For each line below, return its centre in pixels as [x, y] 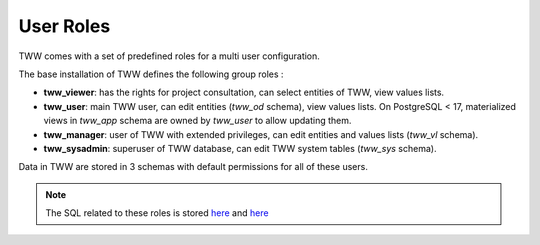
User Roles [64, 26]
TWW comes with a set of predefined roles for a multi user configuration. [169, 56]
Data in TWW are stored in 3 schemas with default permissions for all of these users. [193, 167]
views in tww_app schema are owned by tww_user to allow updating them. [197, 121]
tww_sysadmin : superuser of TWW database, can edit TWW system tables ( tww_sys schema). [240, 148]
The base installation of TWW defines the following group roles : [151, 74]
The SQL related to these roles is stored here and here [157, 213]
